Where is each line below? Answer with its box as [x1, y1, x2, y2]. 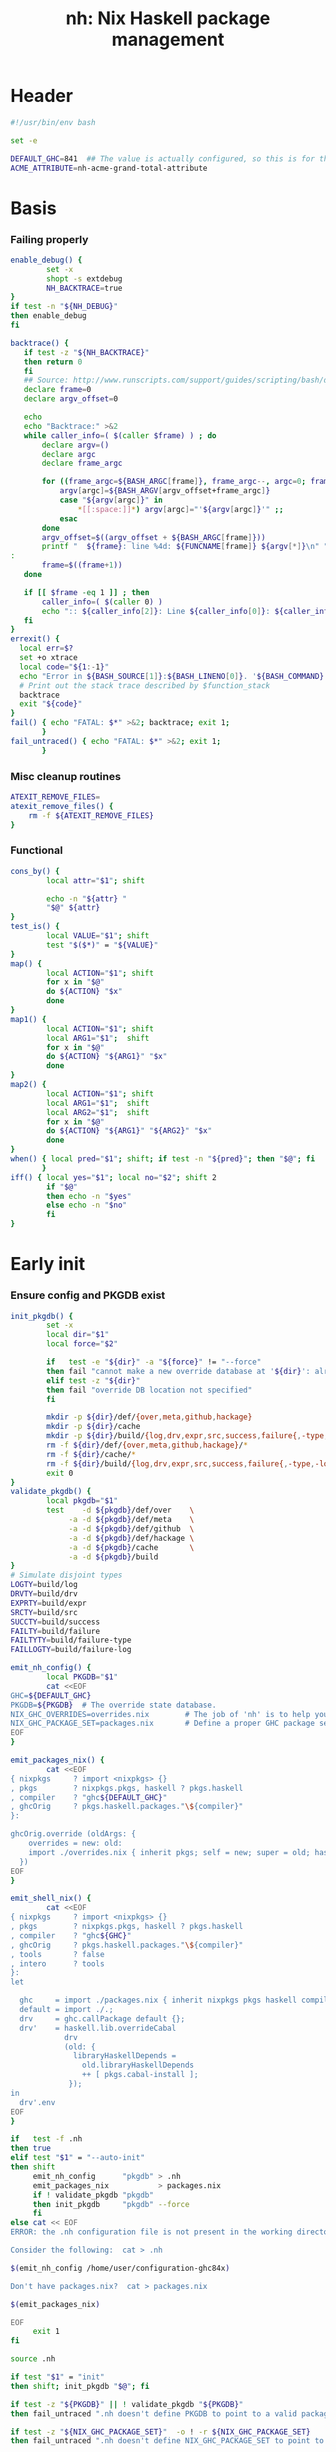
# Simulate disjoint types [10, 1570, 123, 1581]
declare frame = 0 [23, 385, 92, 395]
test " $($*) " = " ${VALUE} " [46, 940, 159, 950]
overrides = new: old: [28, 1838, 123, 1848]
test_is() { [10, 922, 60, 932]
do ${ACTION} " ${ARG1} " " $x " [46, 1052, 168, 1062]
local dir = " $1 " [46, 1330, 110, 1340]
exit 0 [46, 1468, 74, 1478]
